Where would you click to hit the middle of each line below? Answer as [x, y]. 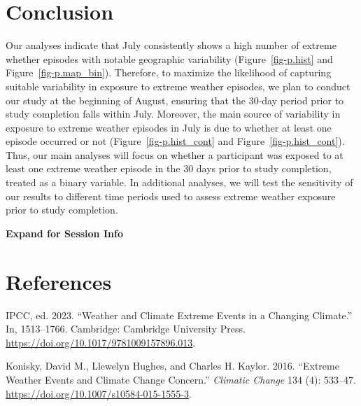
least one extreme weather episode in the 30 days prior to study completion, [169, 168]
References [59, 281]
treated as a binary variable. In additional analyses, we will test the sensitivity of [179, 182]
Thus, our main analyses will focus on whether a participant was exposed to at [175, 154]
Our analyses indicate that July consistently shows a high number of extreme [171, 45]
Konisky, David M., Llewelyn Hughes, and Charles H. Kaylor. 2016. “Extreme [172, 366]
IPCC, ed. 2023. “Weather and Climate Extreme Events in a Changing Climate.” [179, 315]
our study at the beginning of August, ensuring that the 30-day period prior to [175, 100]
